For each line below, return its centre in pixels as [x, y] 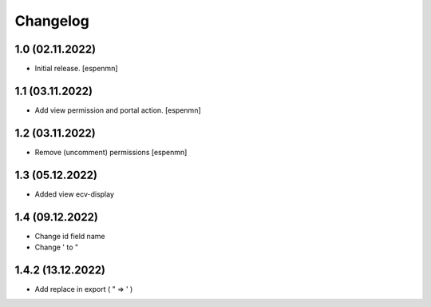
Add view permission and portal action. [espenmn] [118, 110]
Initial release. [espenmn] [77, 69]
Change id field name [70, 236]
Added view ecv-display [75, 194]
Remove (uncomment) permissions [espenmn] [111, 152]
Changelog [52, 21]
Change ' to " [57, 247]
